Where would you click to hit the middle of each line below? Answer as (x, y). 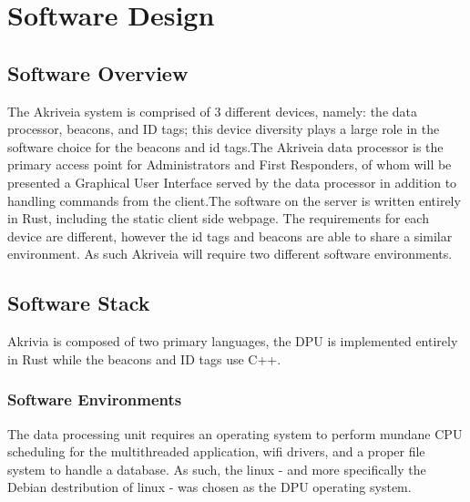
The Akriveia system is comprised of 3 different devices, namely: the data (213, 111)
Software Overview (98, 72)
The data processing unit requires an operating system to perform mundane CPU (235, 433)
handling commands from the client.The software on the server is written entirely (234, 200)
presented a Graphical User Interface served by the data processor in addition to (232, 182)
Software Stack (79, 303)
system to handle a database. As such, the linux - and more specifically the (217, 469)
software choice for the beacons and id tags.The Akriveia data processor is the (225, 146)
